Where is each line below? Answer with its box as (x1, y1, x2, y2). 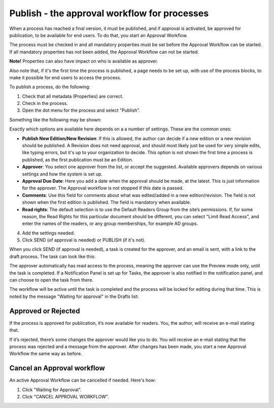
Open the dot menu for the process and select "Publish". (22, 107, 141, 114)
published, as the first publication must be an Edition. (22, 156, 133, 162)
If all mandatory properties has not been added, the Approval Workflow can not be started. (9, 49, 199, 55)
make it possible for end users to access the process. (9, 74, 121, 81)
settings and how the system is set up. (22, 171, 102, 177)
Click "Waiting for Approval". (22, 386, 82, 393)
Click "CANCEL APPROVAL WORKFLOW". (22, 393, 109, 399)
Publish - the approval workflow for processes (9, 8, 209, 19)
